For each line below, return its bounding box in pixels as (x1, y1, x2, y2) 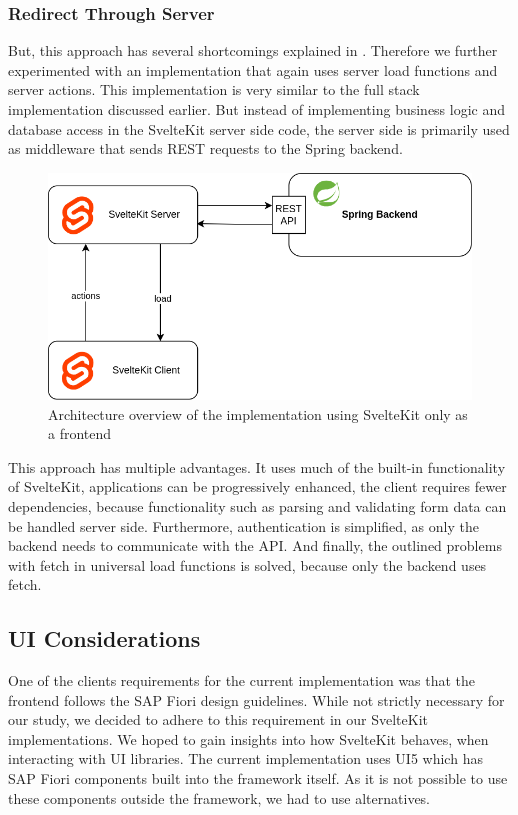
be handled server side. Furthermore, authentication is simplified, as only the (8, 515, 479, 536)
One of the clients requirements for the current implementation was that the (8, 670, 476, 691)
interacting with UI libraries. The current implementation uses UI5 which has (8, 748, 483, 769)
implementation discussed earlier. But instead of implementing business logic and (8, 99, 506, 119)
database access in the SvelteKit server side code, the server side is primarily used (8, 118, 510, 139)
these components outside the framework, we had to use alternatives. (8, 787, 431, 808)
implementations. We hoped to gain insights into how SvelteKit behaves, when (8, 728, 489, 749)
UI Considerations (8, 623, 201, 654)
